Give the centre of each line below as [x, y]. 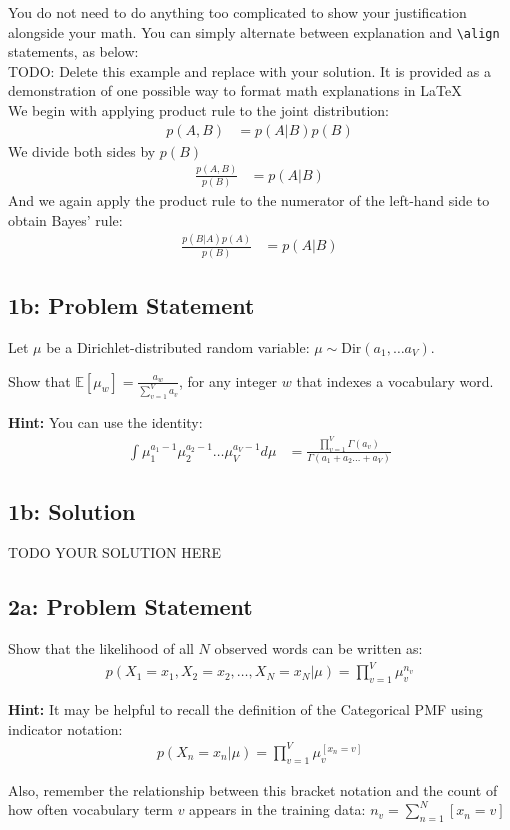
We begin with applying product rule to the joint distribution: [199, 110]
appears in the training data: [277, 809]
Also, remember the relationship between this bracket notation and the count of [253, 789]
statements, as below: [73, 51]
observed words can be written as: [318, 648]
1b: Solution [72, 510]
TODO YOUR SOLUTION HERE [115, 552]
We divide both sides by [82, 150]
